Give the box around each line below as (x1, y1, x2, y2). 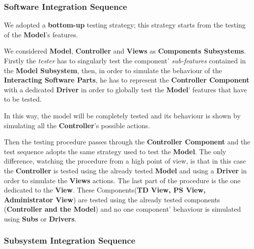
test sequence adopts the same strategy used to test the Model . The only (4, 146, 226, 156)
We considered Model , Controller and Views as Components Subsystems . (4, 46, 246, 56)
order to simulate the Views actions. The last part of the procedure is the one (4, 175, 241, 185)
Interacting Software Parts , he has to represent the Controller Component (4, 75, 250, 85)
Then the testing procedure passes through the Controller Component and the (4, 137, 251, 147)
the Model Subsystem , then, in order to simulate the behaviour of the (4, 65, 222, 75)
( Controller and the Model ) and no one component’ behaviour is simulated (4, 204, 241, 214)
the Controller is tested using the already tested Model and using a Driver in (4, 165, 247, 175)
